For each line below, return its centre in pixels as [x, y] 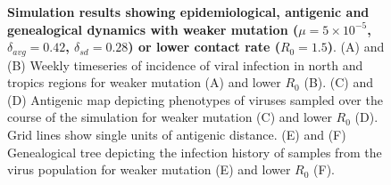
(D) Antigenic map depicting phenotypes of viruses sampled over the [195, 99]
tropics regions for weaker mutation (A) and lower [144, 82]
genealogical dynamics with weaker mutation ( [153, 29]
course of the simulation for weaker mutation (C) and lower [170, 117]
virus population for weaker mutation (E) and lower [149, 169]
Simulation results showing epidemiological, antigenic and [188, 12]
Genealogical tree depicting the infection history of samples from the [195, 152]
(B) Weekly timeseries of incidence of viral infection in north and [185, 64]
